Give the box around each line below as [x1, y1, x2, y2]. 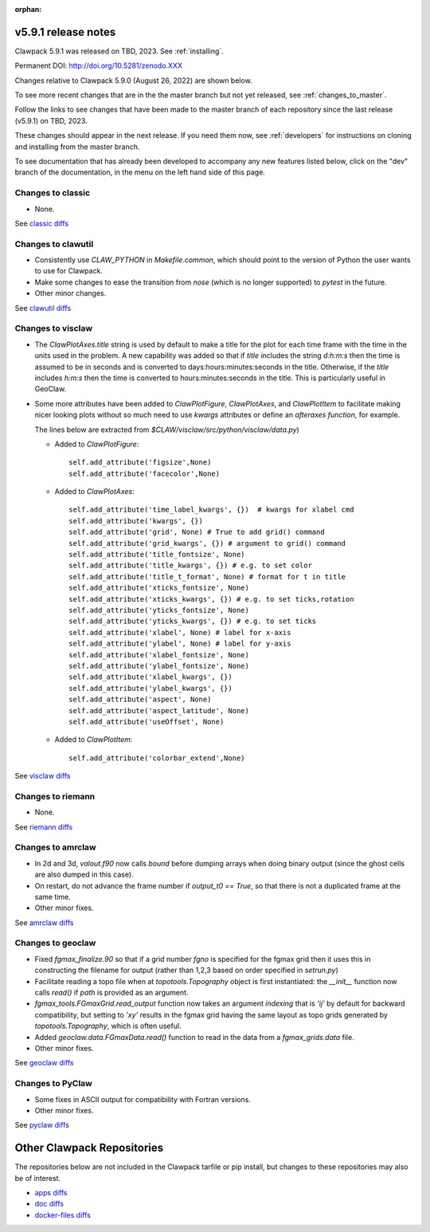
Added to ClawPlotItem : [54, 735, 133, 744]
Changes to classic [14, 187, 91, 198]
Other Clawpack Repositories [14, 1141, 164, 1155]
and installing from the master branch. [14, 142, 140, 151]
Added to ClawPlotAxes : [54, 487, 135, 496]
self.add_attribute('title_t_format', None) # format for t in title [68, 572, 346, 581]
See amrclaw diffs [14, 917, 74, 928]
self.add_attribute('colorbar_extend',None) [68, 753, 246, 763]
